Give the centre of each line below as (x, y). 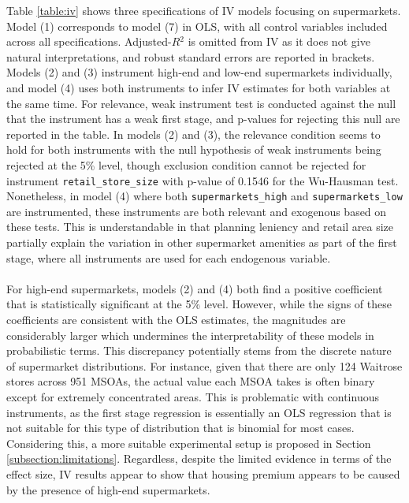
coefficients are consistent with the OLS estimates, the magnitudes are (176, 319)
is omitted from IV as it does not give (279, 41)
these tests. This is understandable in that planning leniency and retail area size (200, 227)
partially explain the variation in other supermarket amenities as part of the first (202, 242)
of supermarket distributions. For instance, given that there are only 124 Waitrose (204, 365)
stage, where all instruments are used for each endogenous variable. (169, 257)
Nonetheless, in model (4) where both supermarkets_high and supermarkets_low (204, 196)
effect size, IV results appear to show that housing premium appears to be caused (203, 473)
